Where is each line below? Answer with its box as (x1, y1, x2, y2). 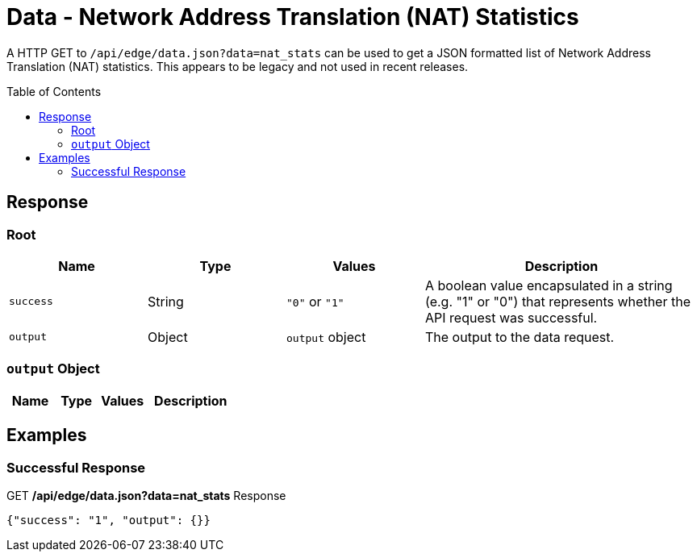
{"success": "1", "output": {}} (6, 513, 211, 527)
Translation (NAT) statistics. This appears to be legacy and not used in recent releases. (6, 59, 469, 73)
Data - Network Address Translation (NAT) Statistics (6, 3, 579, 31)
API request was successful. (425, 309, 598, 326)
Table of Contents (6, 84, 102, 98)
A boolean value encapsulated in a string (425, 277, 673, 294)
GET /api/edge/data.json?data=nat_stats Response (6, 488, 286, 502)
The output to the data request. (425, 328, 615, 345)
